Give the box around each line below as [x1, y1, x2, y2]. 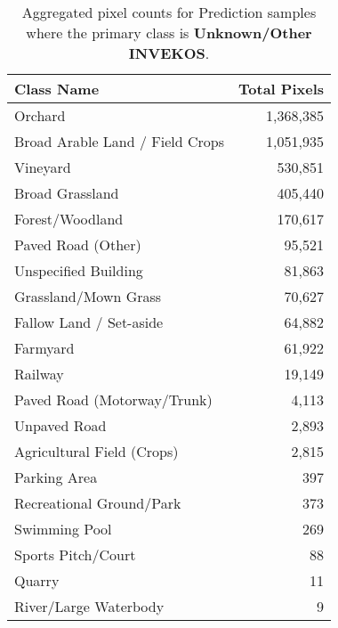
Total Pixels [238, 78, 325, 99]
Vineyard [14, 157, 71, 177]
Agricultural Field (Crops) [14, 441, 179, 461]
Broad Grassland [14, 183, 119, 203]
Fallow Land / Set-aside [14, 312, 164, 332]
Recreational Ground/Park [14, 493, 181, 513]
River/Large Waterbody [14, 596, 165, 616]
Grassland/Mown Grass [14, 286, 162, 306]
